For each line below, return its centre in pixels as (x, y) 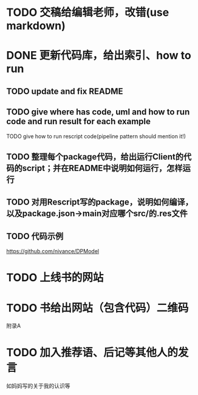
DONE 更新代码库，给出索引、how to (99, 56)
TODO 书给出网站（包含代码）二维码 (97, 308)
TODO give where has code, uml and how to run (98, 112)
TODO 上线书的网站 (55, 278)
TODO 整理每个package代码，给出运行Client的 (95, 157)
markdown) (36, 26)
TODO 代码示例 (35, 236)
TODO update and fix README (65, 91)
